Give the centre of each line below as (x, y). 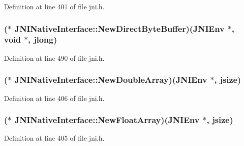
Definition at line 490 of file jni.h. (54, 58)
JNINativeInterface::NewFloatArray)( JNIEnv (107, 120)
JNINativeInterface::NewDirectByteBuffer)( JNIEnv (120, 28)
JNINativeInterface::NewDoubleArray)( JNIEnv (111, 80)
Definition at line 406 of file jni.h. (54, 98)
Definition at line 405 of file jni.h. (54, 138)
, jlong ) (42, 39)
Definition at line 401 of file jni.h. (54, 6)
